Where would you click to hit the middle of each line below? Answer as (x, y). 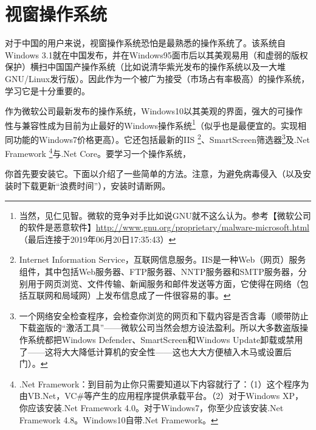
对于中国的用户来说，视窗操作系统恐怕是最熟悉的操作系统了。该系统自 (145, 43)
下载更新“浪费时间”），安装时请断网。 (96, 186)
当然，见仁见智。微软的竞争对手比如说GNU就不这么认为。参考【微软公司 (165, 215)
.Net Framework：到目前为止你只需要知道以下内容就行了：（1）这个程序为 (164, 383)
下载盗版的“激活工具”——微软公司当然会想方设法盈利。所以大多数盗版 (160, 328)
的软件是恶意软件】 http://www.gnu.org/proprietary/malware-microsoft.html (164, 227)
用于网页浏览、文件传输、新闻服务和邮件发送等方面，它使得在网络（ (164, 283)
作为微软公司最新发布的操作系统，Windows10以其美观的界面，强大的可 (146, 111)
